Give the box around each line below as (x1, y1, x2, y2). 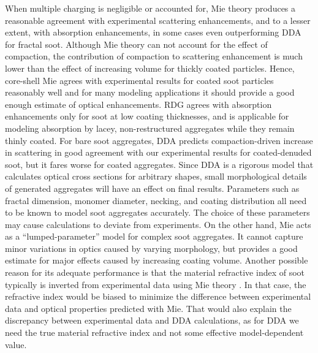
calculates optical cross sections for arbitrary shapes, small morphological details (5, 170, 307, 183)
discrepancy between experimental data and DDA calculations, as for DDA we (5, 314, 299, 327)
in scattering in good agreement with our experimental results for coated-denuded (5, 146, 312, 159)
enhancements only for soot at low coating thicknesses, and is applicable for (5, 110, 289, 123)
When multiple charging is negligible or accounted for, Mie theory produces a (5, 2, 296, 14)
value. (5, 338, 27, 351)
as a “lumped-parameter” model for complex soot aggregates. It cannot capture (5, 230, 303, 243)
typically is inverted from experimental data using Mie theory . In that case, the (5, 278, 306, 290)
